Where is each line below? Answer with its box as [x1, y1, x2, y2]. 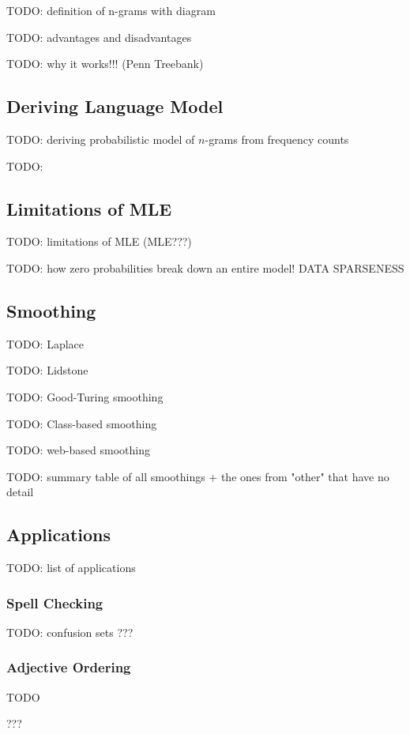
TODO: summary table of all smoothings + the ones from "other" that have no [6, 468, 389, 484]
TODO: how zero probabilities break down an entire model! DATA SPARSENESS [6, 259, 404, 276]
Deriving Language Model [6, 94, 224, 119]
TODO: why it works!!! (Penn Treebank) [6, 55, 204, 72]
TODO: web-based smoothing [6, 442, 150, 458]
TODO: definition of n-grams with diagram [6, 2, 216, 18]
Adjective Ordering [6, 657, 131, 677]
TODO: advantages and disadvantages [6, 28, 192, 45]
